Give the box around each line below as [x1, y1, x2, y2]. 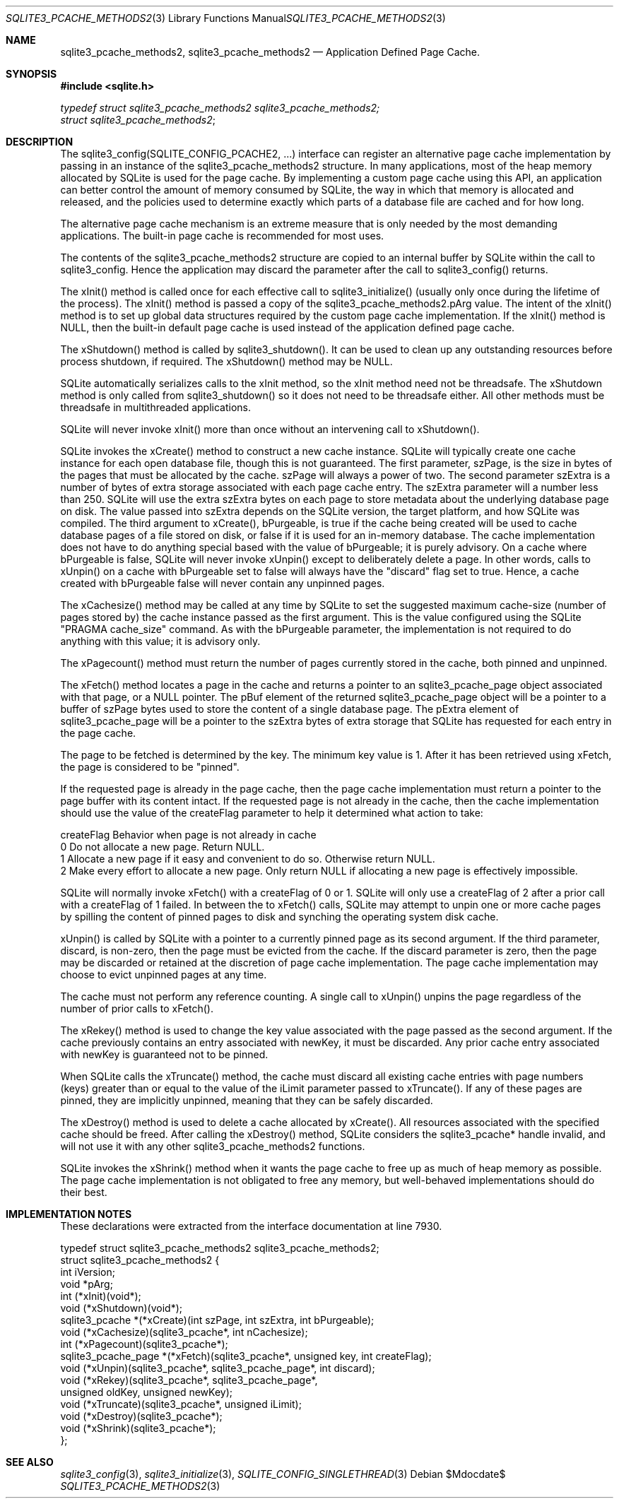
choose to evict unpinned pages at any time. [60, 969, 267, 981]
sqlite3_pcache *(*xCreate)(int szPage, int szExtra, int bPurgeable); [60, 1314, 375, 1326]
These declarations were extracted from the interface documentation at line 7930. [60, 1220, 442, 1232]
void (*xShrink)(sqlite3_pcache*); [60, 1422, 216, 1434]
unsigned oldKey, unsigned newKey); [60, 1386, 233, 1398]
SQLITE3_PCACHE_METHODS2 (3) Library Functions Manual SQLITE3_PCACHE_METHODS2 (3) [6, 12, 446, 24]
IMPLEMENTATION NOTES [6, 1208, 132, 1220]
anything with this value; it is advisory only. [60, 635, 261, 647]
